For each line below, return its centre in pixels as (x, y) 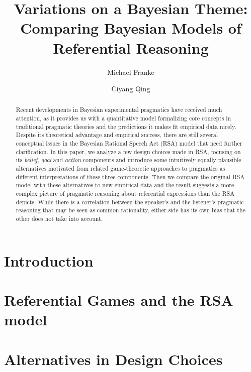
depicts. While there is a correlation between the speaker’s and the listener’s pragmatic (130, 202)
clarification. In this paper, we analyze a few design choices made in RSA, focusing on (128, 151)
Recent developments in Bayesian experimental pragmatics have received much (119, 110)
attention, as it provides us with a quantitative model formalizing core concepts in (123, 118)
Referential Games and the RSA (119, 300)
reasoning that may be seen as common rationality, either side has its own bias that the (131, 210)
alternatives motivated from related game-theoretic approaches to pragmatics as (120, 168)
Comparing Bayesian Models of (131, 28)
